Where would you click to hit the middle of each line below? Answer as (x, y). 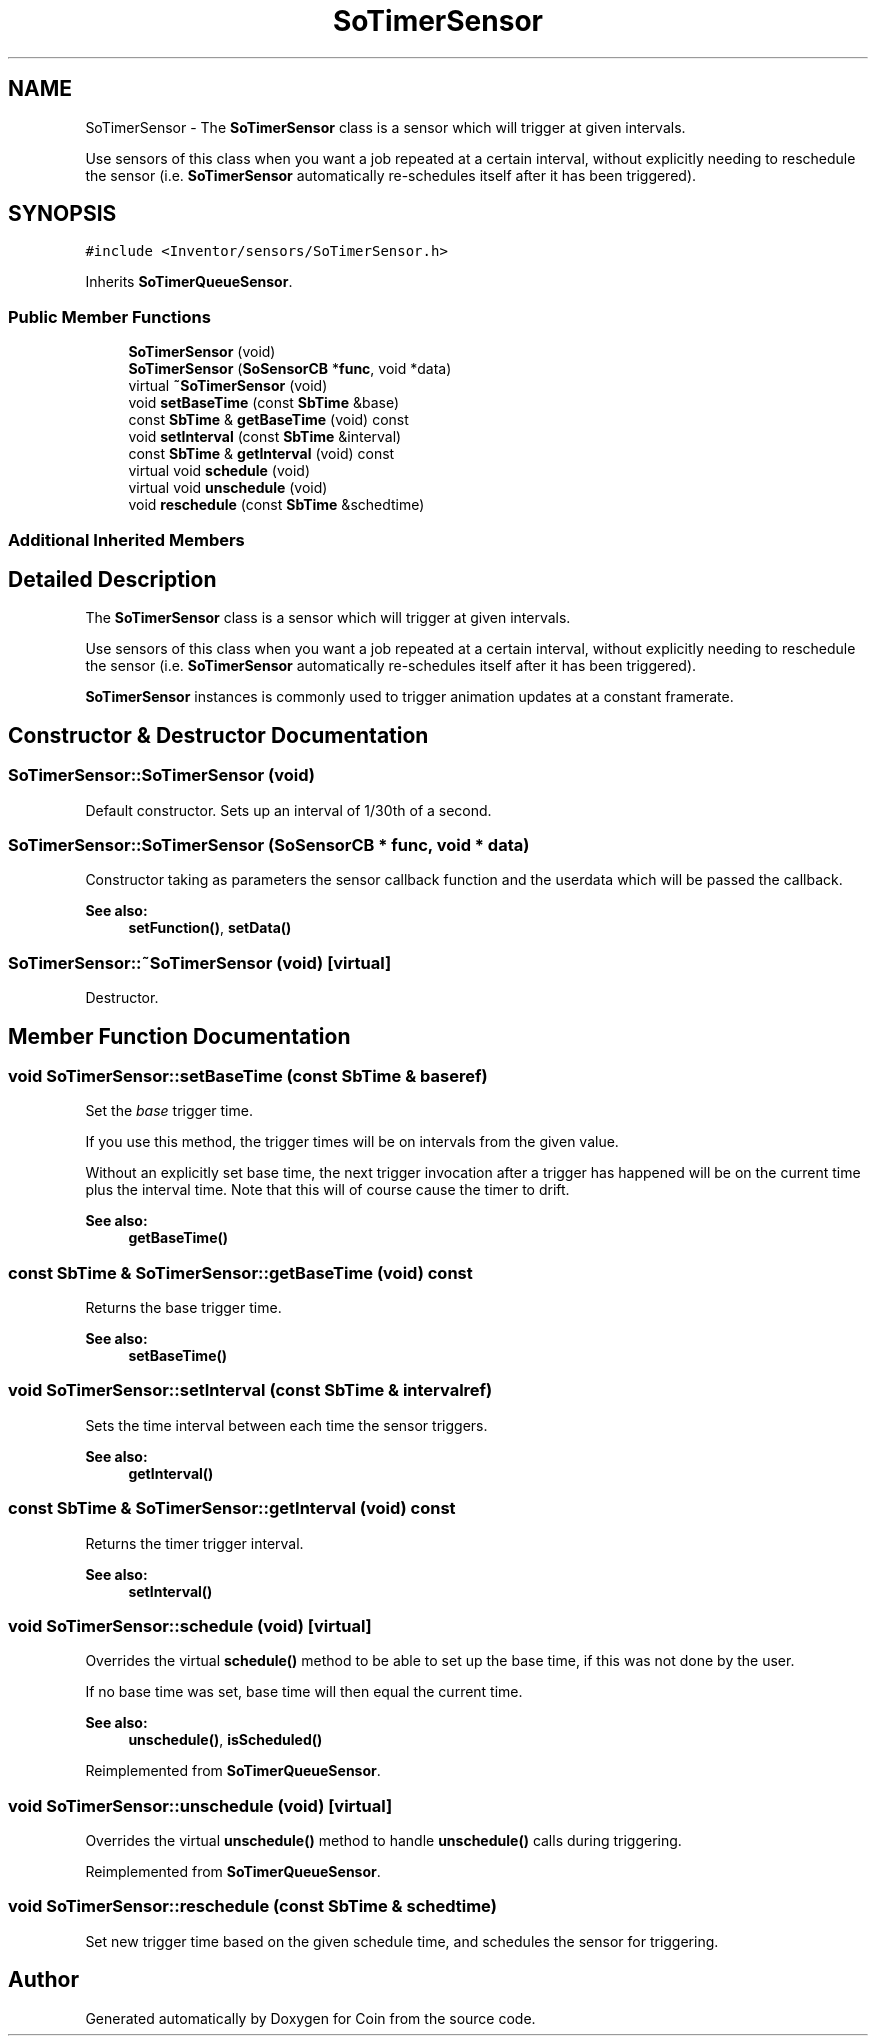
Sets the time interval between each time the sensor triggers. (286, 1425)
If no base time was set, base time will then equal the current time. (304, 1692)
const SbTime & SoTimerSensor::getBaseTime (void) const (240, 1272)
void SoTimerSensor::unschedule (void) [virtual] (200, 1805)
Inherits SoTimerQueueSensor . (189, 282)
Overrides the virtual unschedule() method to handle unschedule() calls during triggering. (383, 1841)
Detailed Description (112, 579)
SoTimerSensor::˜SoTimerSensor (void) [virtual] (200, 962)
